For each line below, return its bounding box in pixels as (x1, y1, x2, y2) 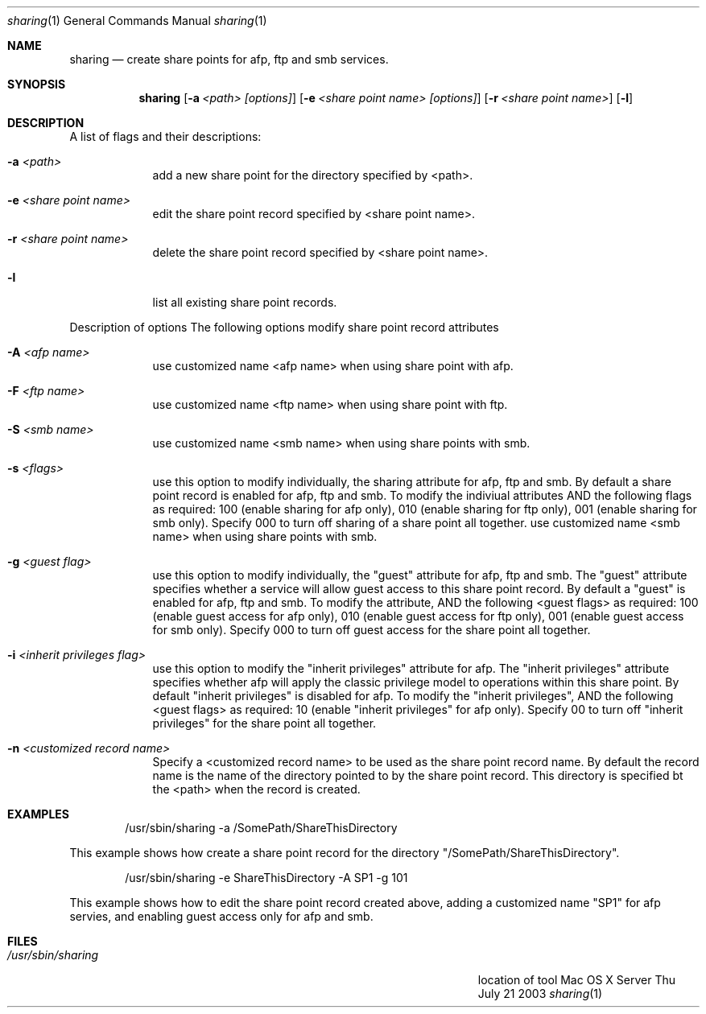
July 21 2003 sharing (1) (477, 987, 603, 1000)
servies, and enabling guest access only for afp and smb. (69, 909, 374, 923)
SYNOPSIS (7, 77, 66, 91)
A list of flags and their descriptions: (69, 130, 262, 143)
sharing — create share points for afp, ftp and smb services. (69, 52, 389, 66)
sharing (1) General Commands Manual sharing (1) (7, 14, 267, 27)
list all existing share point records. (152, 295, 337, 309)
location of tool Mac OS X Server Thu (477, 973, 675, 987)
